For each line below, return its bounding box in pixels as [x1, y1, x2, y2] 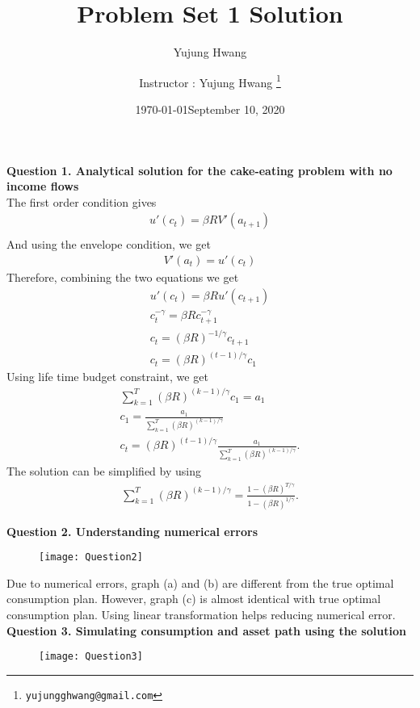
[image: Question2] [39, 551, 143, 563]
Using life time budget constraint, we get [6, 368, 208, 385]
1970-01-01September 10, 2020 [135, 100, 285, 117]
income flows [6, 178, 79, 195]
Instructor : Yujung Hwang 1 [139, 71, 281, 90]
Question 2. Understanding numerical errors [6, 522, 258, 539]
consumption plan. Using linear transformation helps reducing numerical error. [6, 605, 396, 622]
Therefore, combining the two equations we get [6, 269, 239, 286]
